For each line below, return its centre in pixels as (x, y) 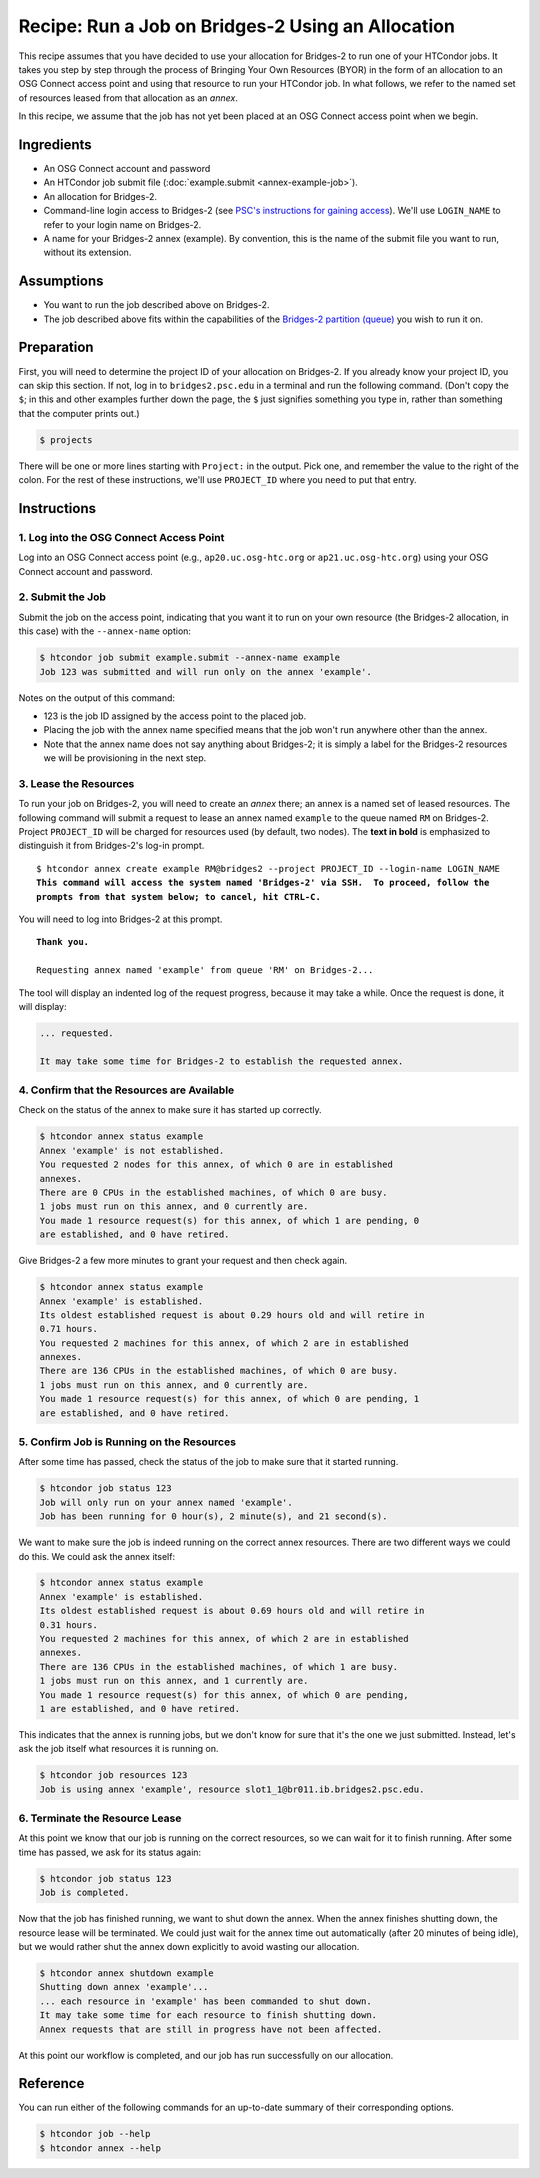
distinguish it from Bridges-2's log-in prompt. (111, 846)
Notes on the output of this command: (96, 697)
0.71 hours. (69, 1329)
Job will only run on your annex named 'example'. (166, 1502)
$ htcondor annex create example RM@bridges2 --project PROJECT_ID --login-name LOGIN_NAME (268, 868)
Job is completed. (84, 1893)
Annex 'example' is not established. (132, 1150)
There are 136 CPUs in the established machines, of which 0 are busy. (219, 1371)
